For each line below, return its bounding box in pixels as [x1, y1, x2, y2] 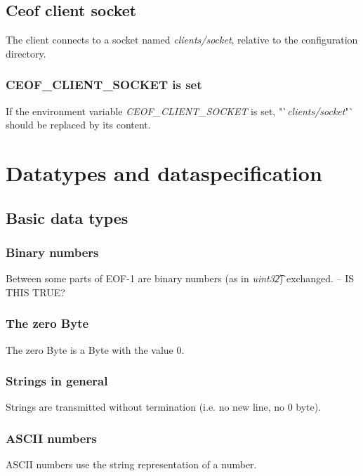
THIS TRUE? [6, 284, 65, 299]
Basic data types [6, 206, 128, 228]
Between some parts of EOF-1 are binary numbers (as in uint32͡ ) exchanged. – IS [6, 271, 355, 286]
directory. [6, 46, 46, 60]
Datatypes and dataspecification [6, 158, 322, 187]
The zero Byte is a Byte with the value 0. [6, 342, 185, 357]
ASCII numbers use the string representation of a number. [6, 457, 257, 472]
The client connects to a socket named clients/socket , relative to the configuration [6, 32, 358, 47]
